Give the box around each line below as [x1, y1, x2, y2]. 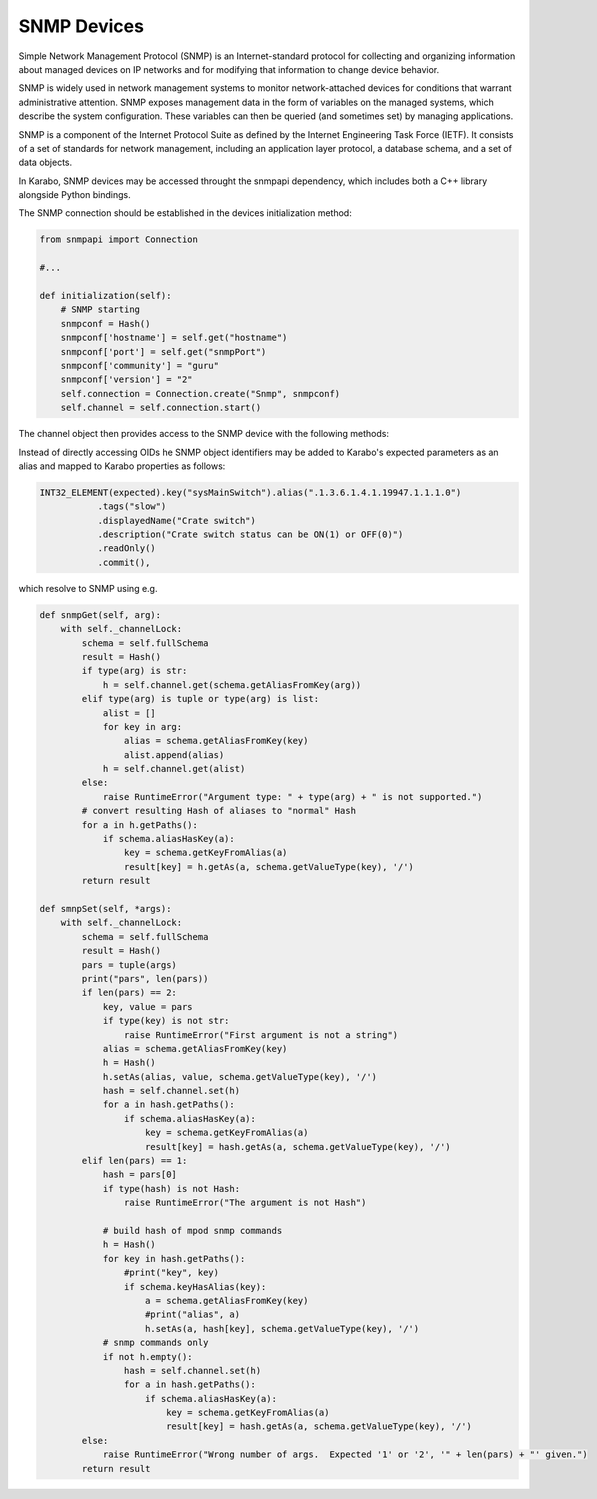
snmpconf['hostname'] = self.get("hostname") [60, 332, 288, 344]
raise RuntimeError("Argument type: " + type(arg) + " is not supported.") [102, 791, 483, 802]
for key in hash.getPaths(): [102, 1253, 246, 1264]
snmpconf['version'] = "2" [60, 374, 194, 385]
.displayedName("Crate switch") [97, 515, 257, 526]
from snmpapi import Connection [39, 234, 199, 245]
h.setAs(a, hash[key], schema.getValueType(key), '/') [145, 1323, 420, 1334]
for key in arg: [102, 721, 183, 732]
